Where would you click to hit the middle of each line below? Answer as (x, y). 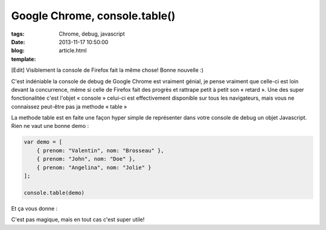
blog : (18, 51)
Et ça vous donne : (34, 208)
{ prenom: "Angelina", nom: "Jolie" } (94, 167)
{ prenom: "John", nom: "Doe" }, (86, 159)
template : (24, 59)
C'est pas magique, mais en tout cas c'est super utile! (78, 220)
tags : (18, 34)
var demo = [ (43, 142)
